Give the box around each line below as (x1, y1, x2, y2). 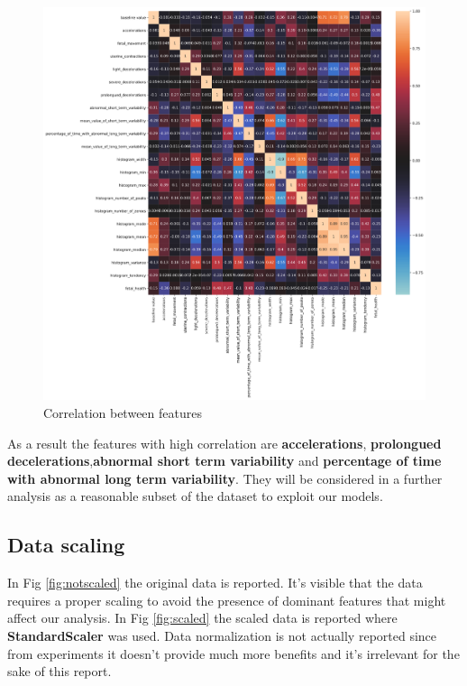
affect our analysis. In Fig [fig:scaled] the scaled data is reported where (7, 608, 398, 627)
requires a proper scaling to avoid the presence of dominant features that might (7, 590, 446, 609)
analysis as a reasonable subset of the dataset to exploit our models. (7, 487, 383, 505)
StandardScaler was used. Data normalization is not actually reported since (7, 626, 437, 645)
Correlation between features (43, 403, 202, 422)
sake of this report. (7, 662, 112, 681)
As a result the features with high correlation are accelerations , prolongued (7, 433, 442, 452)
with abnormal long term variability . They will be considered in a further (7, 468, 443, 487)
